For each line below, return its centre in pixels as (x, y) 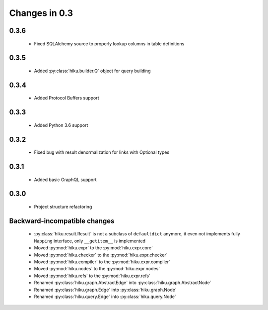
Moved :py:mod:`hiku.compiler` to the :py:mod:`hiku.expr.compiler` (102, 262)
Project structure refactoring (63, 207)
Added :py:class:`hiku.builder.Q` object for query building (92, 71)
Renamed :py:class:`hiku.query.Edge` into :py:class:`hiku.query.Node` (105, 297)
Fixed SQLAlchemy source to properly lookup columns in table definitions (109, 44)
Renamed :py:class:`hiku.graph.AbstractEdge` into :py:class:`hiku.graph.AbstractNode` (123, 283)
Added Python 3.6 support (61, 125)
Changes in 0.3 (41, 13)
